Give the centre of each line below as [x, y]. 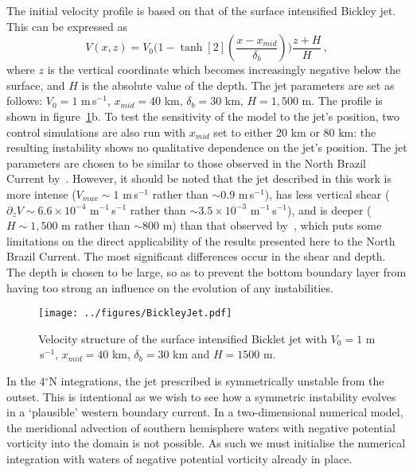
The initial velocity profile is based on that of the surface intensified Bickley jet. [201, 10]
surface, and [36, 85]
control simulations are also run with [96, 132]
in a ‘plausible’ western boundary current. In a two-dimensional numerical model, [205, 412]
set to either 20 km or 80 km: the [295, 132]
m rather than [96, 225]
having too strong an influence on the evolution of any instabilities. [170, 287]
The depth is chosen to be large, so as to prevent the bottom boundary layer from [206, 271]
